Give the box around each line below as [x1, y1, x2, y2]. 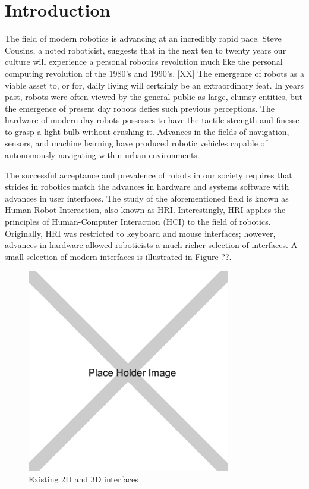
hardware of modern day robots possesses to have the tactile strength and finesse [5, 114, 299, 126]
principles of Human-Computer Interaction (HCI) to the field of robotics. [5, 215, 271, 228]
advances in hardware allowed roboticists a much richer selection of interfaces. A [5, 239, 298, 251]
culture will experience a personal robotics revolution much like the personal [5, 55, 283, 68]
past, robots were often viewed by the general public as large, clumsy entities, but [5, 90, 303, 103]
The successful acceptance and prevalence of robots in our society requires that [5, 168, 292, 181]
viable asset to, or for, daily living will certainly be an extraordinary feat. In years [5, 79, 304, 91]
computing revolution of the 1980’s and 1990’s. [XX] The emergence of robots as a [5, 67, 305, 79]
